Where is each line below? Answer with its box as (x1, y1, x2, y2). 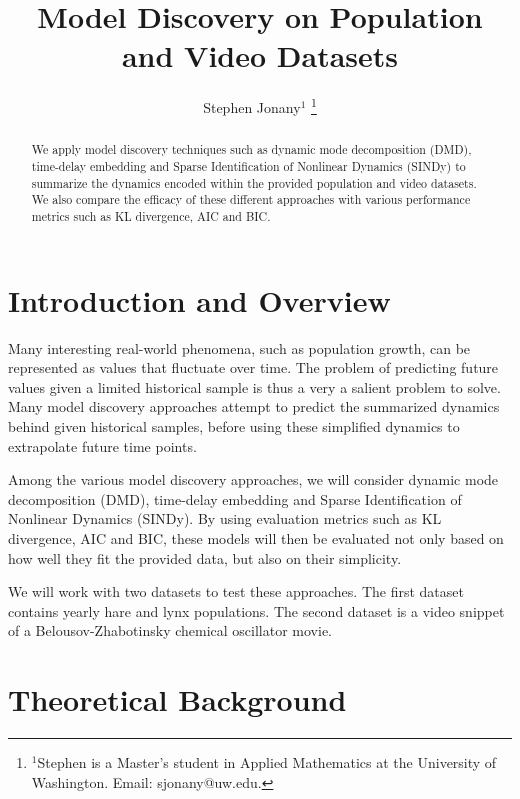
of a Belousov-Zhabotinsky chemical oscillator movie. (8, 620, 333, 641)
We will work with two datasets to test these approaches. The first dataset (8, 581, 464, 602)
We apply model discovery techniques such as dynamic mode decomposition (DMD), (31, 141, 472, 158)
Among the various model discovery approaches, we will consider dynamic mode (8, 469, 499, 490)
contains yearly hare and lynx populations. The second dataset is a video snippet (8, 600, 505, 621)
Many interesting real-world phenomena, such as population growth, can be (8, 337, 471, 358)
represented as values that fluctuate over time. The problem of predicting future (8, 357, 499, 378)
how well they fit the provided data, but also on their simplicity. (8, 547, 402, 568)
